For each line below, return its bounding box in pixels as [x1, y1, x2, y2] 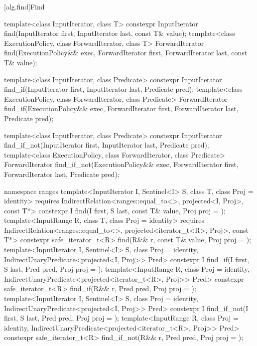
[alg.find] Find [4, 1, 45, 11]
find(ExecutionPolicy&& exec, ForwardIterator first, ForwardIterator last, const [4, 47, 248, 58]
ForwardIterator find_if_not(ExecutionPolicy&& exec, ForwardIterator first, [4, 159, 239, 170]
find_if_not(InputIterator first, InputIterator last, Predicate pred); [4, 140, 209, 150]
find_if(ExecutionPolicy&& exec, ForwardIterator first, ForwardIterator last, [4, 103, 239, 114]
